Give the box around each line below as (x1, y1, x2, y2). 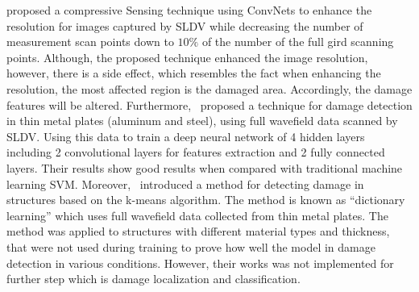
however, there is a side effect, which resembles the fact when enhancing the (6, 65, 381, 81)
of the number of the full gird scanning (201, 33, 394, 50)
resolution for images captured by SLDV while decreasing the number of (6, 17, 363, 34)
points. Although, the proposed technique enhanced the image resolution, (6, 48, 368, 65)
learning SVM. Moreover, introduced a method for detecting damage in (6, 175, 364, 192)
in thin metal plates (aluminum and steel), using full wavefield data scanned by (6, 112, 398, 129)
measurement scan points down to (6, 33, 174, 50)
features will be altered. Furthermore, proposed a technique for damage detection (6, 96, 413, 113)
